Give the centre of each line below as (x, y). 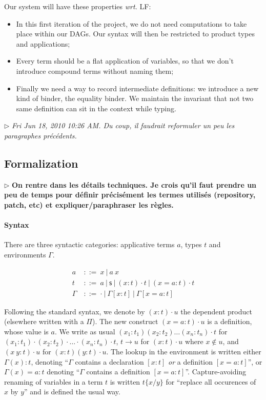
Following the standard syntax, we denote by (75, 311)
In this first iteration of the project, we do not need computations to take (131, 23)
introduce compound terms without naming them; (95, 71)
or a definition (190, 361)
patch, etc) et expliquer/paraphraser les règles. (89, 204)
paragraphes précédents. (40, 135)
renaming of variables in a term (54, 381)
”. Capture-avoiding (216, 372)
